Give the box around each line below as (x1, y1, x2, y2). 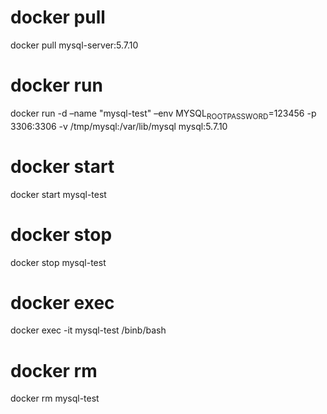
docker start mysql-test (10, 188, 107, 200)
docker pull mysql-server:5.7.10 (10, 39, 139, 51)
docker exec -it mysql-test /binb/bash (10, 324, 167, 336)
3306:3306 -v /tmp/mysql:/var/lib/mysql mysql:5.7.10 (10, 120, 228, 132)
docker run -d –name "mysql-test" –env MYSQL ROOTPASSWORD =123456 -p (10, 107, 317, 121)
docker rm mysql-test (10, 392, 100, 405)
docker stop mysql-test (10, 256, 107, 268)
